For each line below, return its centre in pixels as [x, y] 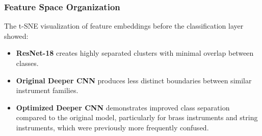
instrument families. [47, 90]
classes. [27, 63]
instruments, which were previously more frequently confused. [112, 127]
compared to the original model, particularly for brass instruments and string [137, 117]
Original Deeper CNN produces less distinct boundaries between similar [134, 80]
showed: [16, 36]
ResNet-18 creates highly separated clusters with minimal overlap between [135, 53]
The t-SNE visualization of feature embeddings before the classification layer [124, 26]
